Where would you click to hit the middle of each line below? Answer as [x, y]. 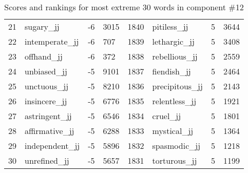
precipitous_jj [177, 86]
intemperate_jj [52, 41]
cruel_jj [167, 116]
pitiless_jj [170, 26]
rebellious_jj [175, 56]
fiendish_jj [171, 71]
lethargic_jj [173, 41]
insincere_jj [46, 101]
